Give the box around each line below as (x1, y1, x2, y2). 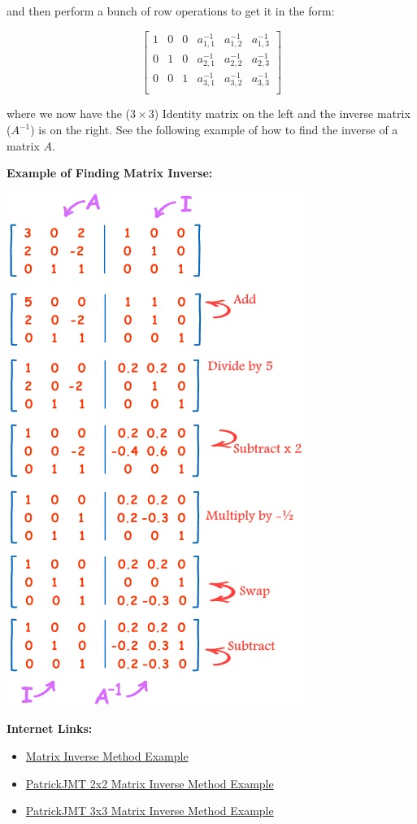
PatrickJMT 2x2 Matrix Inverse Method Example (25, 774, 274, 791)
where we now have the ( (7, 105, 131, 122)
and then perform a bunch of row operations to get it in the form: (7, 2, 335, 19)
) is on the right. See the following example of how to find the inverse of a (30, 121, 398, 138)
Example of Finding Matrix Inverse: (7, 164, 213, 181)
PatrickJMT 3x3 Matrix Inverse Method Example (25, 802, 274, 819)
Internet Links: (7, 720, 93, 737)
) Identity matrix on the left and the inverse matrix (154, 105, 410, 122)
